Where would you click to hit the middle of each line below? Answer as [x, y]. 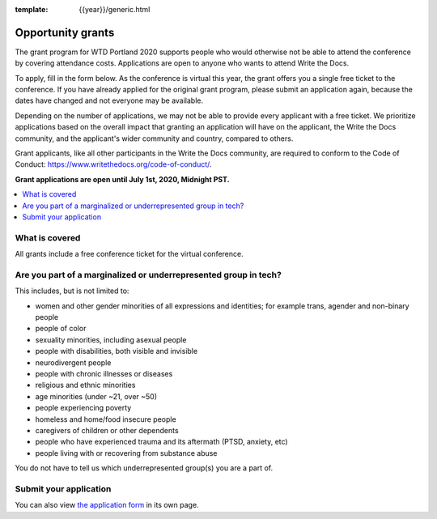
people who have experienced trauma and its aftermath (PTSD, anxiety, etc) [161, 442]
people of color [61, 329]
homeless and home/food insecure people [106, 419]
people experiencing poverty [83, 408]
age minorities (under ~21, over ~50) [96, 396]
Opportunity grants [65, 32]
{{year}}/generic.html [115, 9]
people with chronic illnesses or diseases [104, 374]
